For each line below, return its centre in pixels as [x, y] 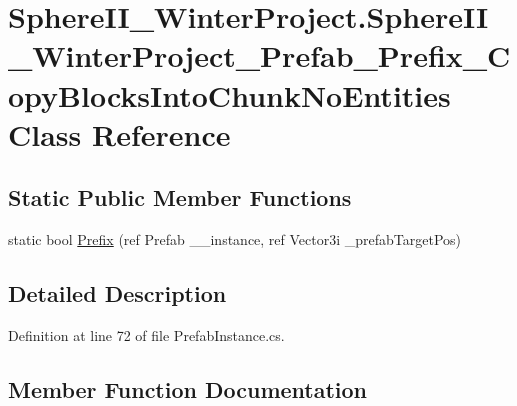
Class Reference [119, 133]
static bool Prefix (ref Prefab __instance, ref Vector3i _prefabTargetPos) [235, 239]
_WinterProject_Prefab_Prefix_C [259, 55]
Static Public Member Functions [180, 197]
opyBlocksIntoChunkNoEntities [229, 94]
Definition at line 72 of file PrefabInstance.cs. [146, 334]
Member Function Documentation [188, 388]
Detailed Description [117, 293]
